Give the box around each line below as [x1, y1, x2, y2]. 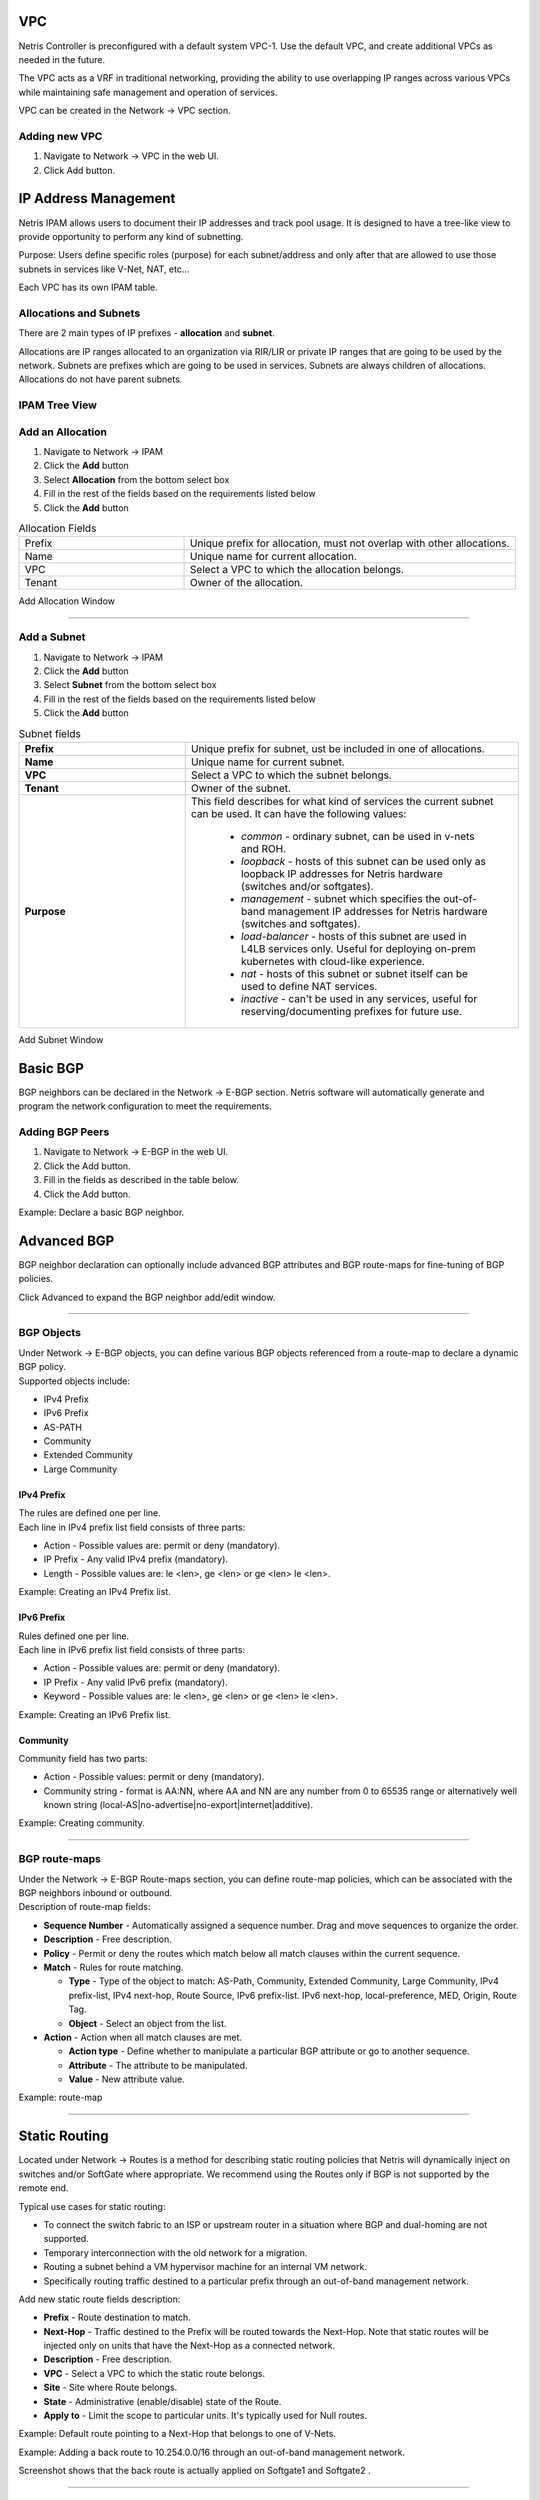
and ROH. [240, 841, 287, 855]
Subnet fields [18, 726, 82, 740]
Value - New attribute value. [68, 2073, 185, 2085]
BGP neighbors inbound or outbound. [18, 1887, 173, 1899]
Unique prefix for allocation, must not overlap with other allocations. [190, 536, 510, 550]
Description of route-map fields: [18, 1901, 151, 1913]
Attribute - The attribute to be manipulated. [68, 2059, 249, 2071]
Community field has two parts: [18, 1752, 149, 1764]
